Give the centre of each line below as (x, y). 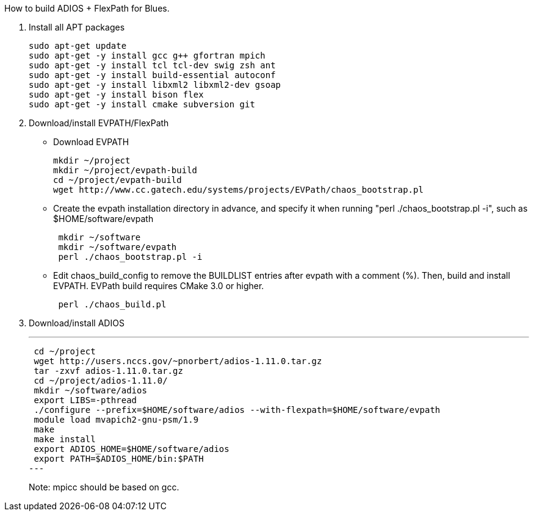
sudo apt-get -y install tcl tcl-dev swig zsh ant (152, 65)
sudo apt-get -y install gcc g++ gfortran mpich (147, 56)
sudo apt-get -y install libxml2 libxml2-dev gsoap (155, 85)
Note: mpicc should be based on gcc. (104, 487)
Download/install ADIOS (77, 323)
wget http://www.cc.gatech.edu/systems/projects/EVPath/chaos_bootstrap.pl (238, 190)
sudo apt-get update (78, 46)
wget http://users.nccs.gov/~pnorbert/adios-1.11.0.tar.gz (178, 361)
